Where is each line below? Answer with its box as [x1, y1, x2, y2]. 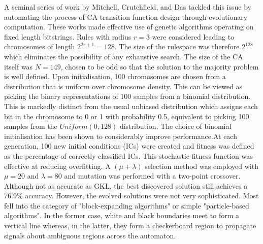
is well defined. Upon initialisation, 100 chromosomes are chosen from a [4, 71, 226, 82]
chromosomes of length [4, 41, 75, 52]
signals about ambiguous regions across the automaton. [4, 230, 176, 240]
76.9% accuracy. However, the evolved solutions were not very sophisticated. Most [4, 190, 259, 201]
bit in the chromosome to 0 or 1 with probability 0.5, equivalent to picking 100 [4, 111, 249, 121]
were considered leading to [152, 31, 235, 42]
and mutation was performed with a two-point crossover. [64, 170, 241, 181]
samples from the [4, 121, 57, 131]
